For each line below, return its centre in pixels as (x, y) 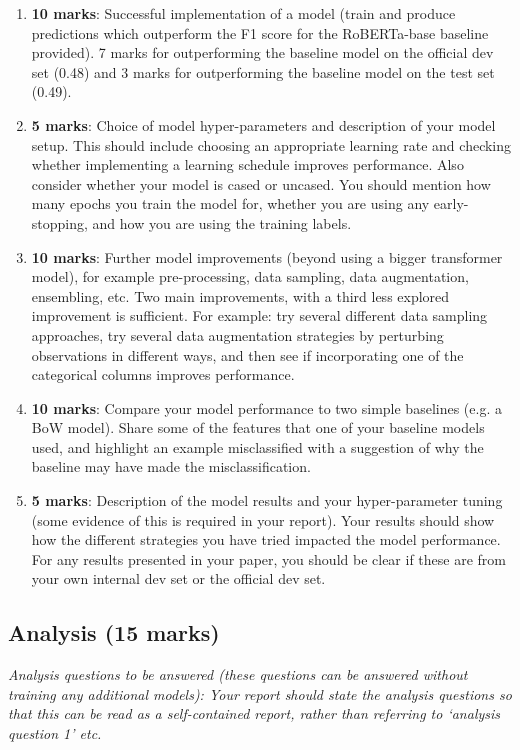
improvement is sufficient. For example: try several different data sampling (259, 315)
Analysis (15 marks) (114, 632)
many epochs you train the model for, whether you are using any (230, 203)
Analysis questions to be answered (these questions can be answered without (238, 674)
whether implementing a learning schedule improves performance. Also (247, 164)
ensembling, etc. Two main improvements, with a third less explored (240, 295)
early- (451, 203)
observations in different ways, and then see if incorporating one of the (247, 354)
